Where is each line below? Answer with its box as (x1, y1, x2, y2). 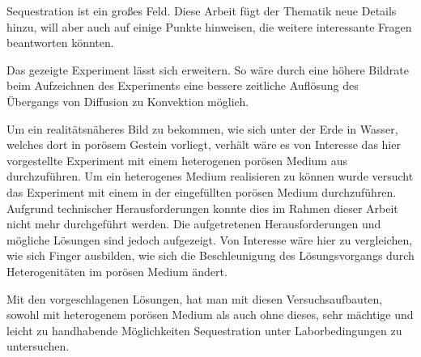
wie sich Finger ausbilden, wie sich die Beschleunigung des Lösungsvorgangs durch (6, 247, 415, 264)
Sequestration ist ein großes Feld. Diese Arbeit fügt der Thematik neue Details (6, 2, 397, 19)
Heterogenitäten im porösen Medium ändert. (6, 262, 228, 279)
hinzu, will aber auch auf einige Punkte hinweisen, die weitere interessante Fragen (6, 18, 412, 35)
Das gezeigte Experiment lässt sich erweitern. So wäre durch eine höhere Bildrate (6, 61, 409, 78)
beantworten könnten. (6, 34, 114, 51)
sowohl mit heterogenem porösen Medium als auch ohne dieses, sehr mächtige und (6, 306, 414, 323)
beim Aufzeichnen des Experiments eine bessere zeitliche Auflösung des (6, 77, 359, 94)
